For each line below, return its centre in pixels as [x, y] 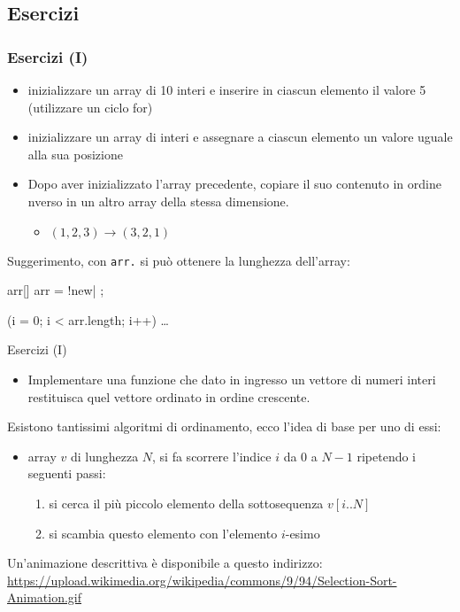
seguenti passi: [67, 473]
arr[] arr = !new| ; [56, 290]
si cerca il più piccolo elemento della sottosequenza [186, 503]
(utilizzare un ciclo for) [90, 107]
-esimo [303, 533]
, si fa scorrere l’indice [212, 456]
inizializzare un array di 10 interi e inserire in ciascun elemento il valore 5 [227, 89]
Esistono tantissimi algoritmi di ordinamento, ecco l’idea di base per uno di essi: [224, 426]
